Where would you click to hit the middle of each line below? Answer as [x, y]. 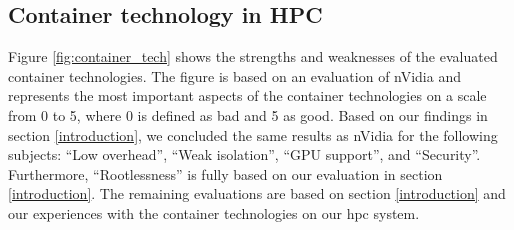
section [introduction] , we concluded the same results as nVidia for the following [253, 134]
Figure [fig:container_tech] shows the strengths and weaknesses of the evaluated [253, 56]
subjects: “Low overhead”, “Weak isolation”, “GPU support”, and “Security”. [244, 154]
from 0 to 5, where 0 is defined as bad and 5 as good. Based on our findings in [248, 114]
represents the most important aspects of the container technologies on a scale [247, 95]
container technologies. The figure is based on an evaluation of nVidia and [235, 75]
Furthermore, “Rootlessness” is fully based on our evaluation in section [225, 173]
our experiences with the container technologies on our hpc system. [214, 212]
